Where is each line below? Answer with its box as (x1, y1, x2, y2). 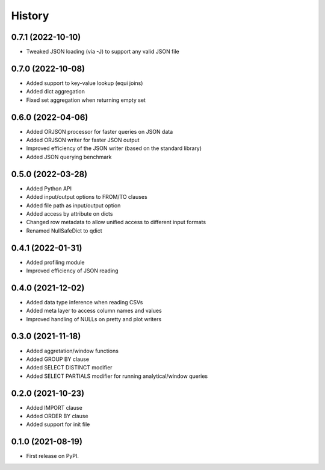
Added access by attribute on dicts (26, 210, 113, 217)
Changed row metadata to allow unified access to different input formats (26, 219, 206, 226)
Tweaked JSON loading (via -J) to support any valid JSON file (26, 48, 180, 55)
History (11, 9, 49, 22)
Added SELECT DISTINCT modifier (26, 364, 113, 371)
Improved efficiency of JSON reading (26, 267, 119, 274)
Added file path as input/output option (26, 202, 121, 209)
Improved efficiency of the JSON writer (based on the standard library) (26, 145, 202, 152)
